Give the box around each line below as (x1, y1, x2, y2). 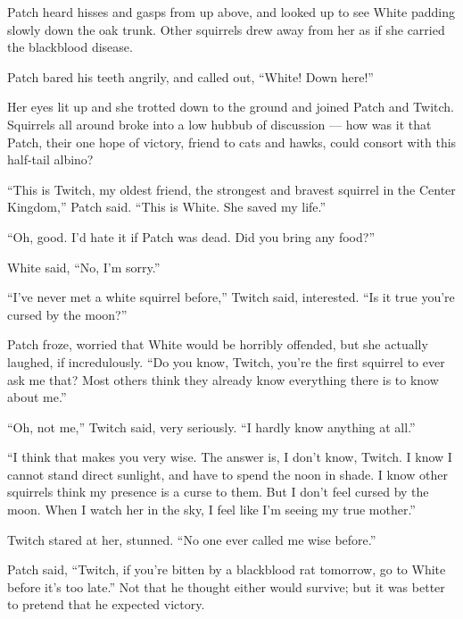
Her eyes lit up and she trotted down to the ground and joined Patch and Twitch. (7, 97, 454, 116)
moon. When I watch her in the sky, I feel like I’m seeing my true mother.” (7, 500, 416, 519)
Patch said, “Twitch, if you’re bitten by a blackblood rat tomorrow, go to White (7, 560, 446, 579)
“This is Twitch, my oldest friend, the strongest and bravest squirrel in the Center (7, 180, 456, 198)
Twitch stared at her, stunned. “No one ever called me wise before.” (7, 530, 376, 548)
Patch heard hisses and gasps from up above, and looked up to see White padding (7, 3, 456, 21)
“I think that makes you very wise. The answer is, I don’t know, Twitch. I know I (7, 448, 452, 466)
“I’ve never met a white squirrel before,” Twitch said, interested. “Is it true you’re (7, 288, 455, 306)
